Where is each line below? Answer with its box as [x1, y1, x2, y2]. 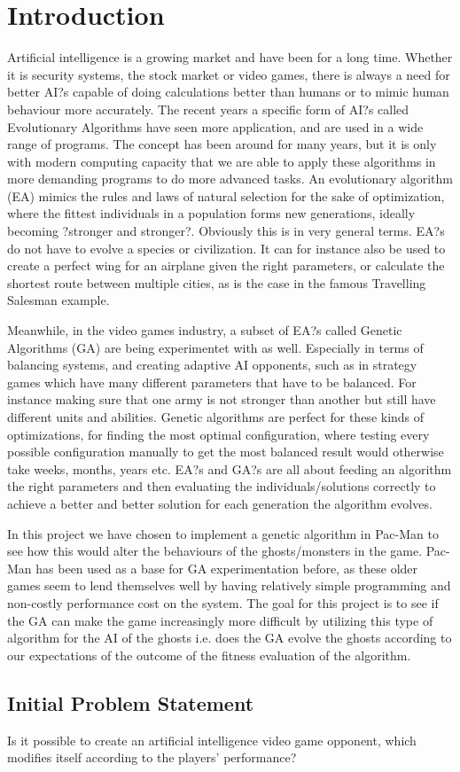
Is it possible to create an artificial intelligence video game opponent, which [7, 730, 417, 749]
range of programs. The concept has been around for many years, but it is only [7, 135, 437, 153]
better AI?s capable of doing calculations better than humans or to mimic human [7, 82, 449, 101]
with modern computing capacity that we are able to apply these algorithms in [7, 152, 436, 170]
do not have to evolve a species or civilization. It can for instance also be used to [7, 238, 446, 257]
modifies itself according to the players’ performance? [7, 748, 297, 767]
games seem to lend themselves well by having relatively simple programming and [7, 576, 451, 595]
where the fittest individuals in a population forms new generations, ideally [7, 204, 416, 222]
